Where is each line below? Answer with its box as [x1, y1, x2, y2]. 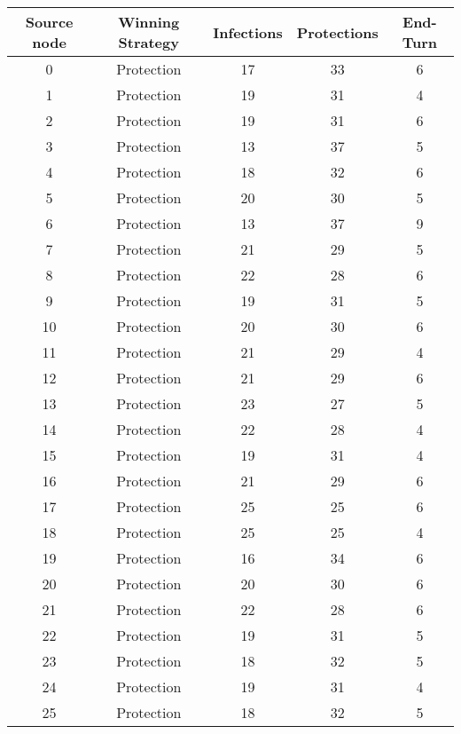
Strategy [118, 32, 179, 52]
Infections [213, 21, 283, 43]
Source [25, 12, 74, 32]
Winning [118, 12, 180, 32]
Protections [296, 21, 379, 43]
